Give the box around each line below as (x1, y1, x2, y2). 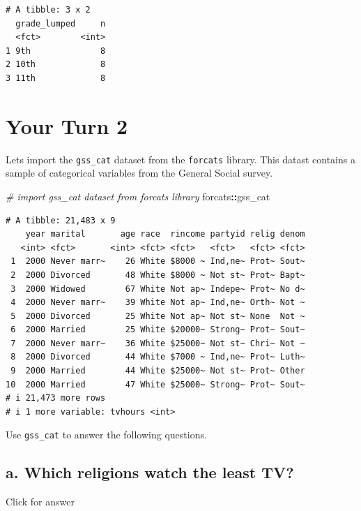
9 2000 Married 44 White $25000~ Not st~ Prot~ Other (10, 366, 305, 376)
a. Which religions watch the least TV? (6, 461, 294, 483)
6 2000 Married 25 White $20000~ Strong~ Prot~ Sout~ (10, 325, 305, 335)
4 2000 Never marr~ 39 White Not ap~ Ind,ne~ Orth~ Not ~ (10, 297, 305, 308)
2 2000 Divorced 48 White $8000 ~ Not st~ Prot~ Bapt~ (10, 269, 305, 280)
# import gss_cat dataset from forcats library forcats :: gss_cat (6, 188, 270, 203)
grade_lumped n (15, 18, 106, 29)
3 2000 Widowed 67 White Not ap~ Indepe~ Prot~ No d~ (10, 283, 305, 294)
